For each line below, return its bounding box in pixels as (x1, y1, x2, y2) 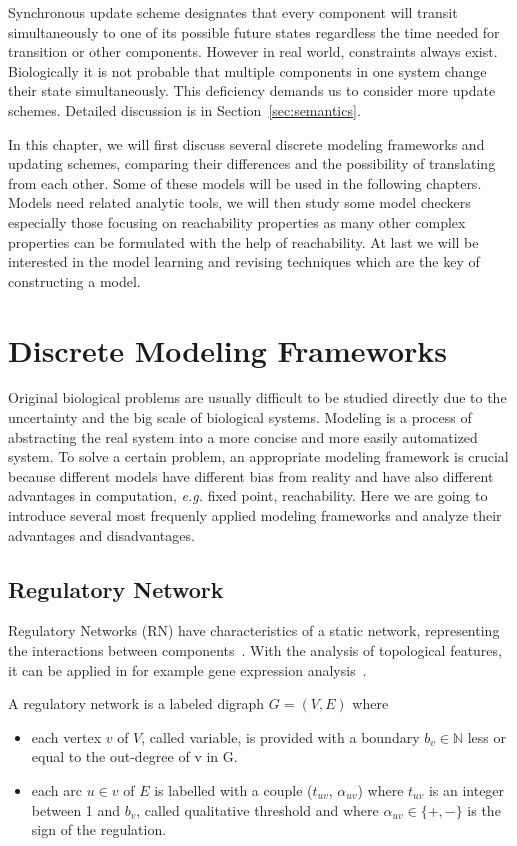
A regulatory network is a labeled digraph (8, 693, 265, 714)
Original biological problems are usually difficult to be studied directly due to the (8, 387, 507, 408)
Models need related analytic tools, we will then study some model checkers (8, 192, 471, 213)
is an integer (428, 779, 505, 800)
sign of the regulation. (31, 819, 167, 840)
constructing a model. (8, 270, 141, 291)
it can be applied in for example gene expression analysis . (8, 659, 367, 680)
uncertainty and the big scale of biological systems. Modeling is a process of (8, 407, 472, 428)
